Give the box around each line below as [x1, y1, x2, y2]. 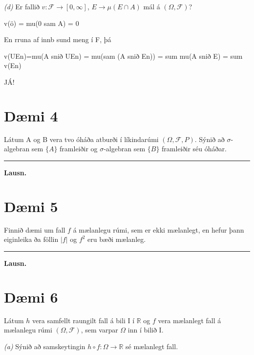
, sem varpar [81, 325, 118, 335]
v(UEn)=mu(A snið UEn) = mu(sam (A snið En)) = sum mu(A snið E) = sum [4, 50, 243, 61]
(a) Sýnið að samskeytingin [4, 341, 85, 351]
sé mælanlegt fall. [126, 341, 178, 351]
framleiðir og [60, 143, 98, 154]
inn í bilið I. [127, 325, 164, 335]
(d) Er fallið [4, 1, 40, 11]
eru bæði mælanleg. [87, 234, 146, 244]
